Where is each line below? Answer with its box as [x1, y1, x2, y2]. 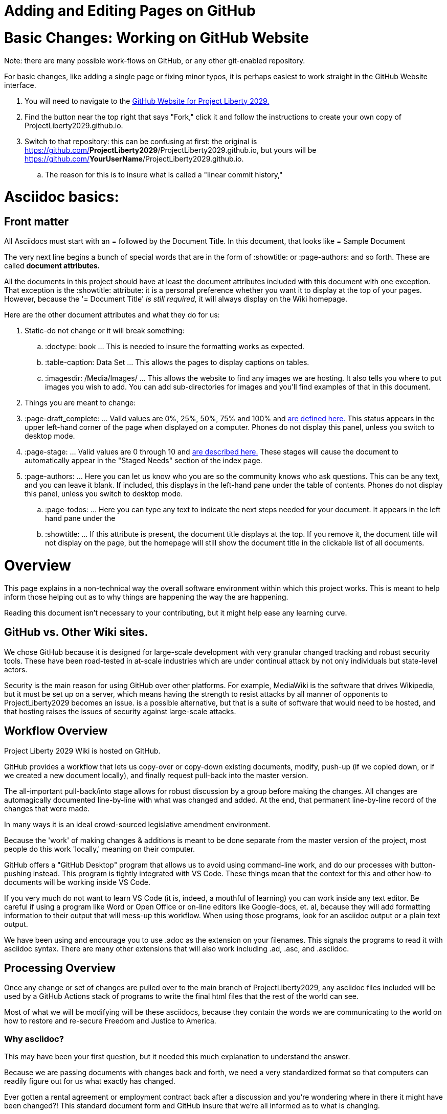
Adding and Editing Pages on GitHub [4, 2, 256, 19]
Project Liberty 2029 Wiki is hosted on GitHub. [4, 746, 161, 755]
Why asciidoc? [4, 1033, 64, 1044]
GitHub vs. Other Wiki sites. [4, 626, 148, 639]
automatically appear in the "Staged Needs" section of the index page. [25, 456, 262, 465]
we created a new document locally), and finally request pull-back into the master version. [4, 770, 308, 780]
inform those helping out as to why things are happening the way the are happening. [4, 592, 288, 601]
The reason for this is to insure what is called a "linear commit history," [45, 170, 283, 179]
